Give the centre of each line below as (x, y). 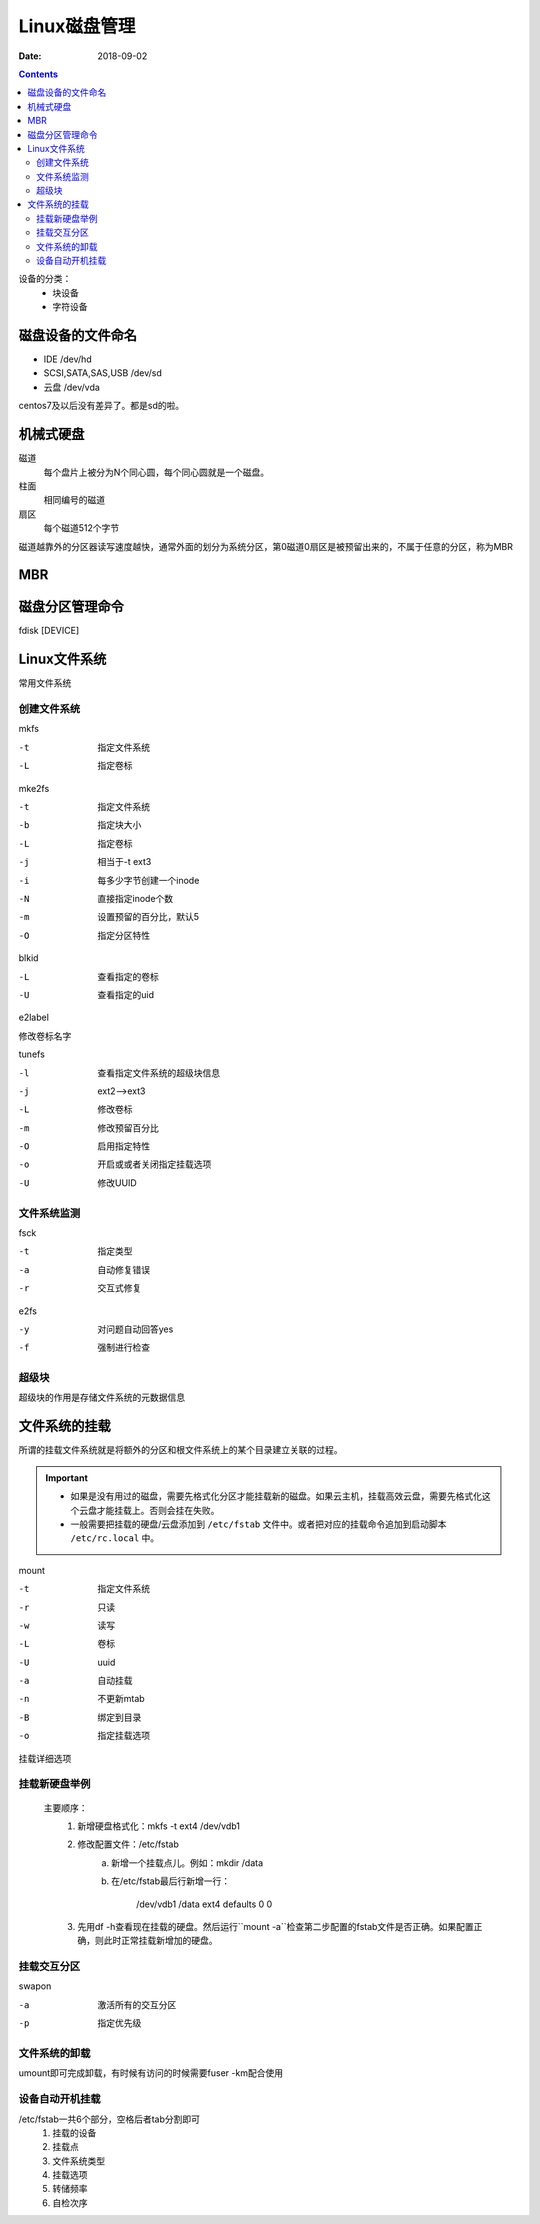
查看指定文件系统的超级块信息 (158, 1072)
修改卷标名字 (45, 1036)
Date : (30, 56)
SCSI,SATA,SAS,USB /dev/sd (102, 373)
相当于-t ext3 (124, 862)
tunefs (31, 1054)
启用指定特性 (123, 1146)
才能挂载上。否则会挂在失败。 (158, 1510)
